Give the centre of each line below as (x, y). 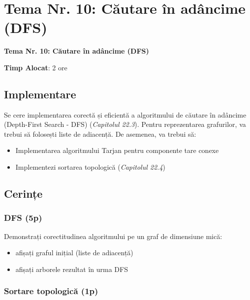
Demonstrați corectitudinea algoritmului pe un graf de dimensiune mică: (113, 236)
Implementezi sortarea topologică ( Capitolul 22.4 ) (90, 167)
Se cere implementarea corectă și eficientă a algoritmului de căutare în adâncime (125, 114)
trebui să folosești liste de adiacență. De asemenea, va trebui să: (100, 134)
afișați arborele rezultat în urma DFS (72, 269)
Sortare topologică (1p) (51, 291)
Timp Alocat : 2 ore (36, 67)
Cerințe (23, 194)
